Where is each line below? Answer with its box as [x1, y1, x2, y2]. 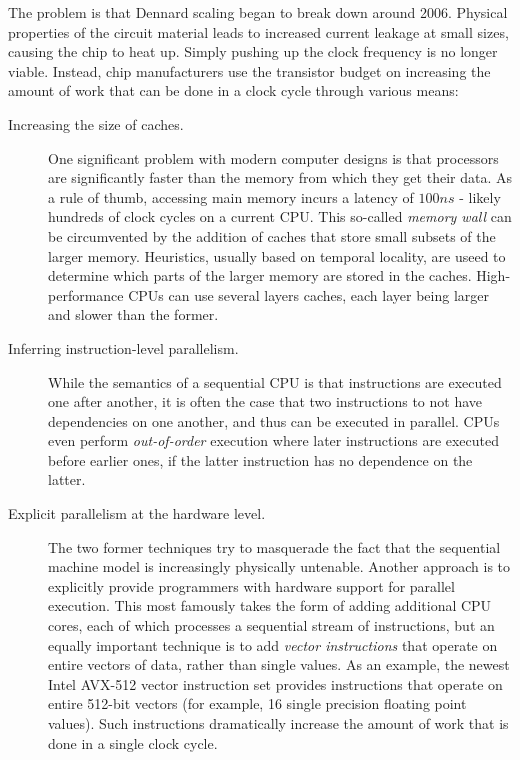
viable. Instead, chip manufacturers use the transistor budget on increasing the [8, 60, 491, 81]
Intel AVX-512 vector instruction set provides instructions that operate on [48, 673, 503, 694]
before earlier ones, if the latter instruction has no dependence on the [48, 449, 473, 470]
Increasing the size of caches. [8, 113, 184, 134]
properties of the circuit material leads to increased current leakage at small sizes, [8, 21, 509, 42]
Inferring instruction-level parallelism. [8, 337, 239, 358]
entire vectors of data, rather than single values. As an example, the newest [48, 654, 510, 675]
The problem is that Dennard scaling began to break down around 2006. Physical [8, 2, 508, 22]
